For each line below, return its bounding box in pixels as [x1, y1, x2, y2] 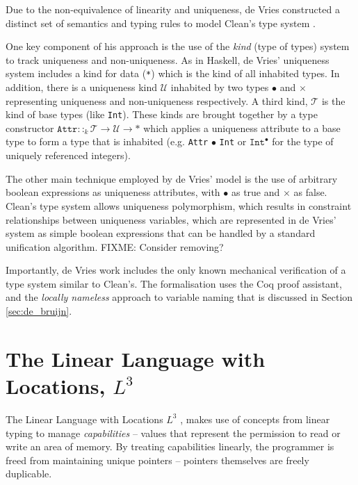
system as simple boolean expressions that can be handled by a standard [6, 226, 316, 240]
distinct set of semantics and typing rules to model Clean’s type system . [6, 15, 316, 30]
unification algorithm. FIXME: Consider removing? [6, 239, 224, 254]
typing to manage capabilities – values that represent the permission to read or [6, 425, 341, 440]
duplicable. [6, 466, 52, 481]
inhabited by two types [170, 80, 269, 94]
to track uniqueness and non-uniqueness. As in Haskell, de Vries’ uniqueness [6, 52, 329, 67]
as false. [293, 185, 327, 199]
